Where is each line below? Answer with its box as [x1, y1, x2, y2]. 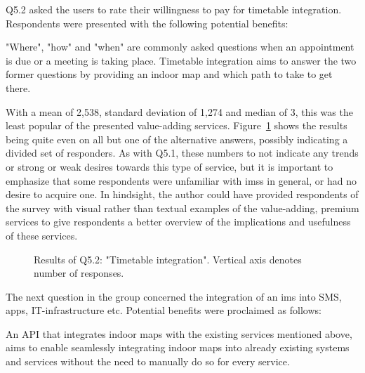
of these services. [6, 228, 78, 242]
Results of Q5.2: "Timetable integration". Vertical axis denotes [34, 251, 302, 266]
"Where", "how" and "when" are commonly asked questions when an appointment [6, 39, 354, 54]
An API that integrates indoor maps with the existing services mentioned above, [6, 326, 352, 341]
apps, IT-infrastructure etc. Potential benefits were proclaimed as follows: [6, 303, 321, 318]
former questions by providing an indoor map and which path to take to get [6, 67, 333, 81]
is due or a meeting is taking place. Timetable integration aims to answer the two [6, 53, 357, 67]
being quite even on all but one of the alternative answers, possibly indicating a [6, 131, 348, 146]
